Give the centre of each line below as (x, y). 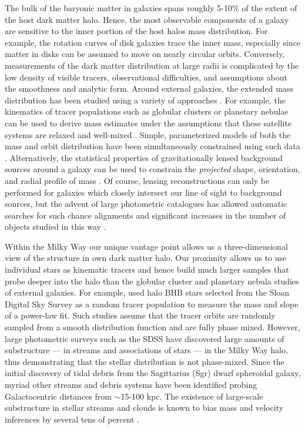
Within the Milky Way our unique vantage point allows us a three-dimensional (146, 246)
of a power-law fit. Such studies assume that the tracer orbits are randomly (140, 315)
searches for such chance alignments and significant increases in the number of (145, 215)
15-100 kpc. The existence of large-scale (192, 396)
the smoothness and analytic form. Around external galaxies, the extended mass (149, 88)
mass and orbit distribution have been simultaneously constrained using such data (152, 146)
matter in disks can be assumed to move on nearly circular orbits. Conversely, (145, 54)
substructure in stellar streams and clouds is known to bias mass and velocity (144, 408)
